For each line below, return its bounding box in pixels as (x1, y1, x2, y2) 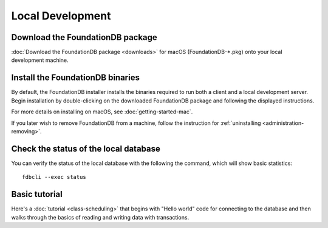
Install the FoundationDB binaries (11, 73, 140, 83)
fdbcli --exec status (22, 173, 86, 181)
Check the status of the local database (11, 143, 160, 154)
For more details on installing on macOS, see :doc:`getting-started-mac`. (11, 108, 193, 115)
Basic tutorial (11, 189, 63, 199)
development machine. (11, 56, 69, 64)
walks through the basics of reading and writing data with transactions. (11, 213, 190, 221)
